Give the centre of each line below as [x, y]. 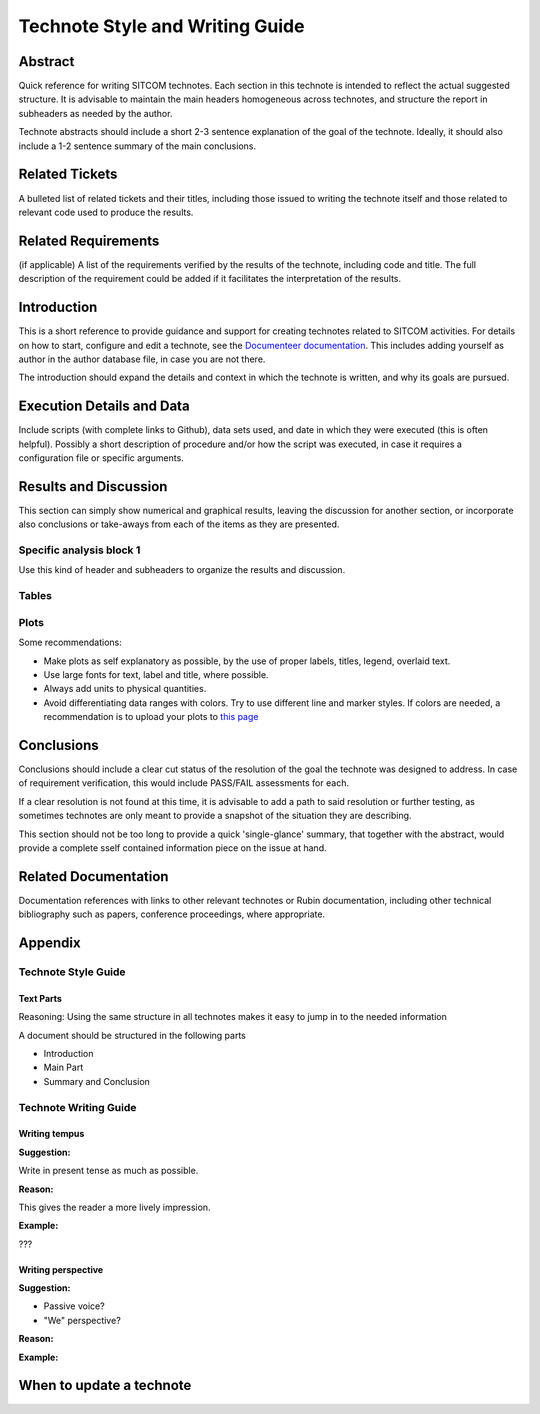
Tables [35, 596]
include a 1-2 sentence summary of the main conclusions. [137, 146]
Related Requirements [89, 240]
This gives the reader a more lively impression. [114, 1207]
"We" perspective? [82, 1320]
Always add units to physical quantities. [125, 689]
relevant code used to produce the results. [106, 212]
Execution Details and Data [104, 406]
